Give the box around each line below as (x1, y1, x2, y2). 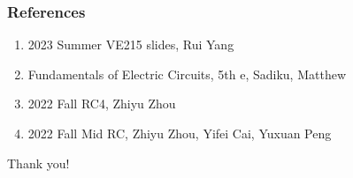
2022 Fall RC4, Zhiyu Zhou (27, 94, 176, 113)
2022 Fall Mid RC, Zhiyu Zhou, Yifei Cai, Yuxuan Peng (27, 124, 332, 142)
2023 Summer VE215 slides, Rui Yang (27, 35, 234, 54)
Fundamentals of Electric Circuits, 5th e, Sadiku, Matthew (27, 64, 347, 83)
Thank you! (7, 153, 70, 172)
